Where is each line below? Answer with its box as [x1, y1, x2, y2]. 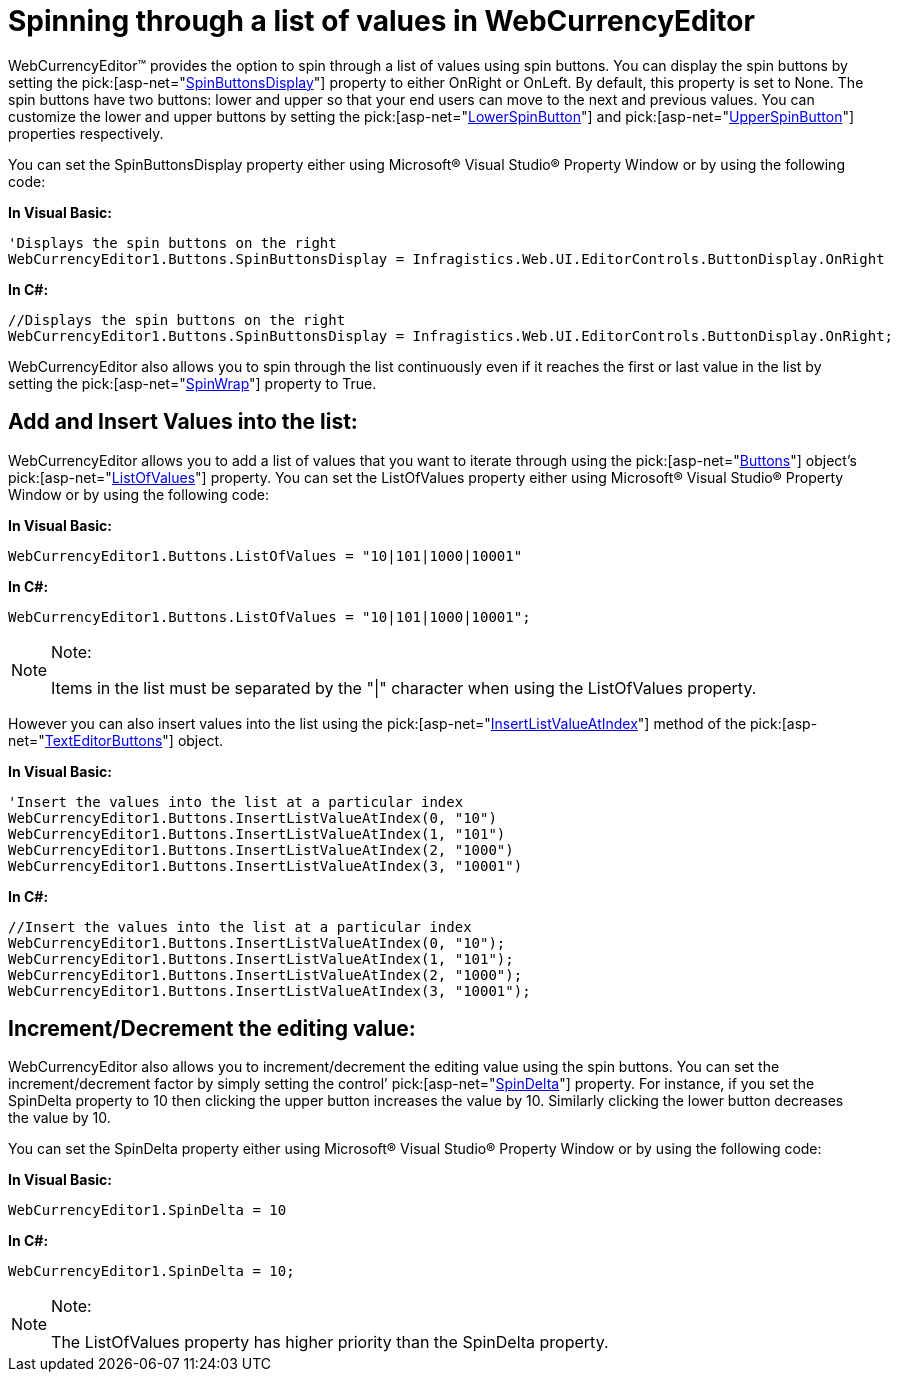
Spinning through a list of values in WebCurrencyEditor [8, 4, 755, 38]
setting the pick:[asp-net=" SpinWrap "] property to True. [8, 374, 377, 392]
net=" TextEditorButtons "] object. [8, 731, 224, 749]
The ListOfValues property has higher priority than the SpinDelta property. [51, 1332, 609, 1353]
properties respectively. [8, 124, 164, 142]
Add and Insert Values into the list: [8, 409, 358, 435]
